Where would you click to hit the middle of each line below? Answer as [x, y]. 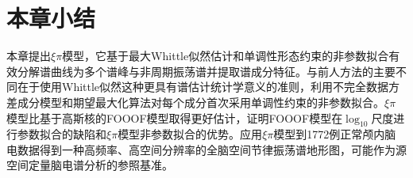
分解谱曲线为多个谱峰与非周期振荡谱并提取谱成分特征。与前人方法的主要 [206, 71]
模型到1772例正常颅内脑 [335, 134]
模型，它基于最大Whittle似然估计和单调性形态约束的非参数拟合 [226, 56]
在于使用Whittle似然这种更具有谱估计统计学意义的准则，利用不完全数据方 [208, 87]
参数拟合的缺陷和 [62, 134]
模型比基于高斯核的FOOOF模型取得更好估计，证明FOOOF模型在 [175, 117]
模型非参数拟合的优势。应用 [190, 134]
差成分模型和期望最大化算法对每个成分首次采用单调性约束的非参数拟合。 [195, 102]
